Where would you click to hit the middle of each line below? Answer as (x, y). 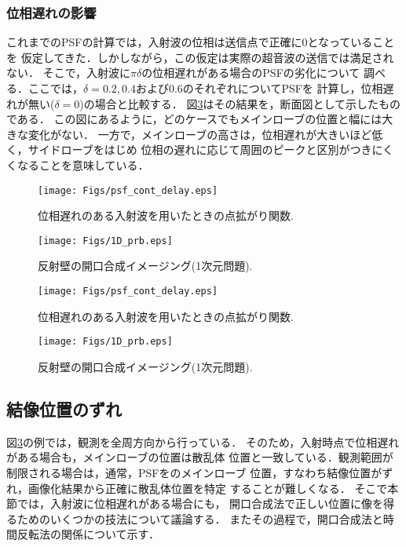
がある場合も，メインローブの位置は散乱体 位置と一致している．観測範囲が (200, 457)
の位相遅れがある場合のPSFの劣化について (251, 73)
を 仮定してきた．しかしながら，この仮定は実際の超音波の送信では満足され (200, 57)
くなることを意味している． (78, 164)
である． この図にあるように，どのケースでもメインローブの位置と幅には (194, 119)
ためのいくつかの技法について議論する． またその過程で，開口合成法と (200, 518)
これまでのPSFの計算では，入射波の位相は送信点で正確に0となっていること (201, 42)
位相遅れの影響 (51, 12)
